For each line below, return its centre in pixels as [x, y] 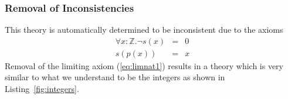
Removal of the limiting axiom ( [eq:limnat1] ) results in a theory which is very [144, 65]
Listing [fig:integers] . [42, 89]
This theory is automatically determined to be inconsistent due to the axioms [144, 30]
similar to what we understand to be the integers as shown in [115, 77]
